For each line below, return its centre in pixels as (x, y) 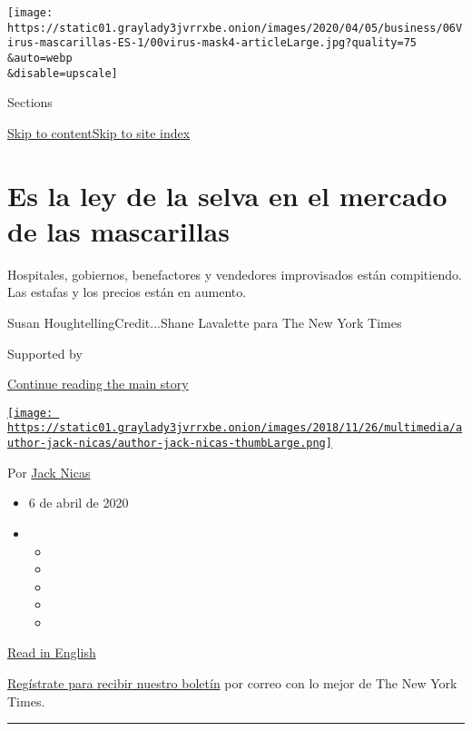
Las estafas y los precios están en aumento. (127, 292)
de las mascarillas (118, 230)
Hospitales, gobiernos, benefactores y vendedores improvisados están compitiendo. (235, 274)
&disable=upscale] (63, 73)
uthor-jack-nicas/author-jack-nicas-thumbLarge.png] (170, 444)
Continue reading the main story (98, 384)
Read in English (52, 652)
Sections (30, 102)
